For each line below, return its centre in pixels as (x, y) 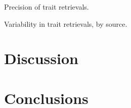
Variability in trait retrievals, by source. (66, 23)
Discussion (41, 58)
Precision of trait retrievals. (47, 7)
